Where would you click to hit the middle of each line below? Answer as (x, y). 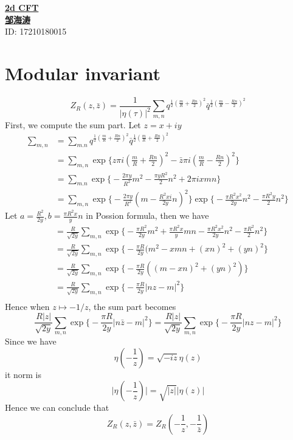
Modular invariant (83, 73)
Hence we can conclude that (57, 407)
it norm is (23, 374)
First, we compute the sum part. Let (73, 124)
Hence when (27, 306)
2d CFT (22, 7)
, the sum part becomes (132, 306)
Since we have (31, 341)
